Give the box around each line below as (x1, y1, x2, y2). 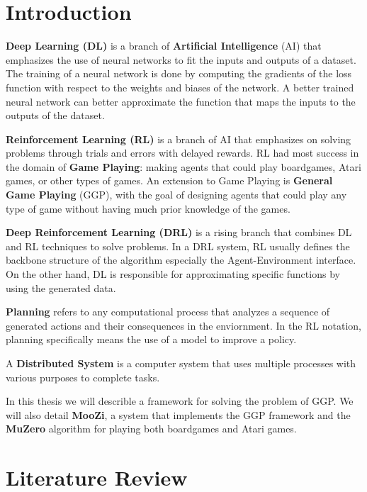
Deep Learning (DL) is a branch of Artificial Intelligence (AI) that (6, 38, 322, 53)
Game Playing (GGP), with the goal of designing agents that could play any (6, 187, 347, 202)
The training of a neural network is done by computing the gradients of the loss (6, 66, 352, 81)
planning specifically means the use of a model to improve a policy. (6, 332, 297, 347)
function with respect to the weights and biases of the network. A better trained (6, 79, 354, 94)
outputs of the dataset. (6, 108, 105, 123)
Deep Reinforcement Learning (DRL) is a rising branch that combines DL (6, 225, 352, 240)
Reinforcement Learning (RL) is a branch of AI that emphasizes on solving (6, 131, 351, 146)
